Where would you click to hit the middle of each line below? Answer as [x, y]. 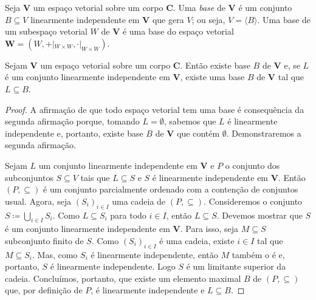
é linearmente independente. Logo [113, 266]
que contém [198, 133]
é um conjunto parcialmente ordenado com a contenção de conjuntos [171, 189]
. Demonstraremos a [264, 133]
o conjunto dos [252, 165]
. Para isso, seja [209, 229]
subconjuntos [29, 177]
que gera [168, 19]
